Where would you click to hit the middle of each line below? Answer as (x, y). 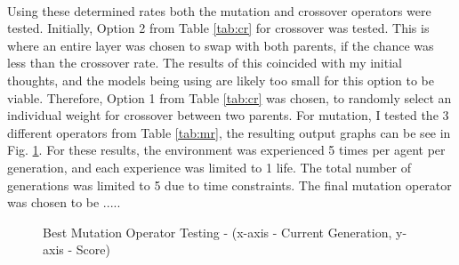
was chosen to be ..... (64, 202)
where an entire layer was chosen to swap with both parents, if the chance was (221, 45)
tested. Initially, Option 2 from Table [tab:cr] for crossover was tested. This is (218, 28)
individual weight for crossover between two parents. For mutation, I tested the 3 (228, 115)
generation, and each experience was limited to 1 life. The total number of (209, 167)
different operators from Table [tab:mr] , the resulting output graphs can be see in (229, 132)
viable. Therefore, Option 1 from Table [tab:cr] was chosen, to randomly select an (229, 97)
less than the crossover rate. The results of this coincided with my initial (205, 63)
